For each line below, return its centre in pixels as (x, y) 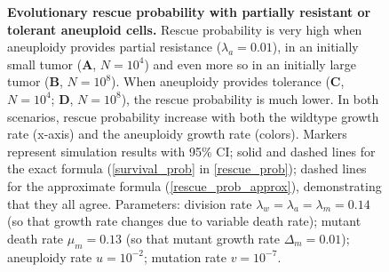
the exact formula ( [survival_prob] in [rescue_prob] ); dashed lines (187, 168)
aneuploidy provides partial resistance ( (115, 47)
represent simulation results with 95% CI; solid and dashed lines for (191, 151)
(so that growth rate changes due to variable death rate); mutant (184, 221)
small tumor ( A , (52, 64)
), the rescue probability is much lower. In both (250, 98)
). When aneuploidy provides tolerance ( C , (228, 81)
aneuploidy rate (50, 256)
